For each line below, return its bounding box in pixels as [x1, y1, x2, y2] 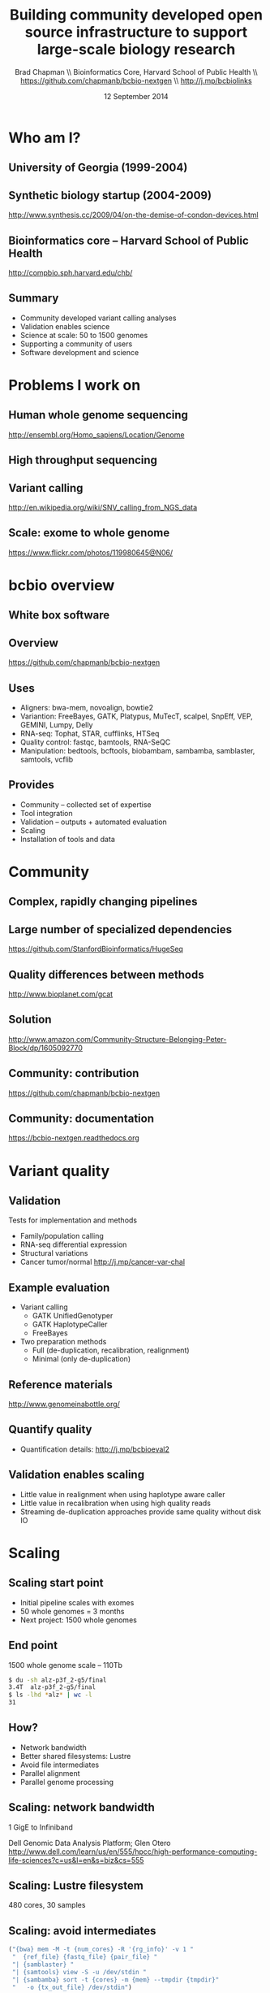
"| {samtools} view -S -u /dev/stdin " [11, 1968, 148, 1976]
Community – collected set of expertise [19, 799, 152, 810]
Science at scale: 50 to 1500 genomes [19, 330, 148, 340]
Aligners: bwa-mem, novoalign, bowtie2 [19, 702, 154, 712]
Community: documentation [8, 1112, 154, 1126]
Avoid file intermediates [19, 1760, 100, 1769]
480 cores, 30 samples [8, 1900, 86, 1910]
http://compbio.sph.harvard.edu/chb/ [8, 267, 133, 277]
